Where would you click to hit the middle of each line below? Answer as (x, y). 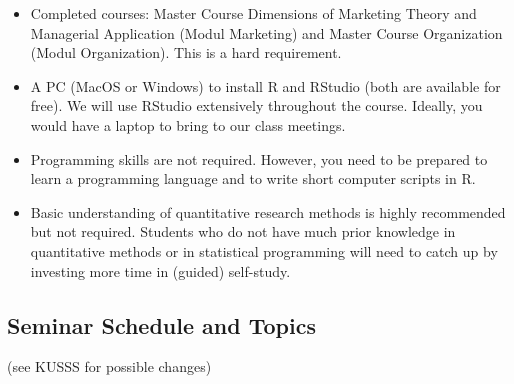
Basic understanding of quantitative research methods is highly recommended (268, 211)
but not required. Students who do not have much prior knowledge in (243, 231)
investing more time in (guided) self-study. (160, 270)
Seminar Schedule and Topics (161, 324)
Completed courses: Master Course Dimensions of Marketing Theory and (253, 13)
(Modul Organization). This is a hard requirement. (186, 52)
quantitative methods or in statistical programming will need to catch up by (264, 250)
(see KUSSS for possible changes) (109, 366)
